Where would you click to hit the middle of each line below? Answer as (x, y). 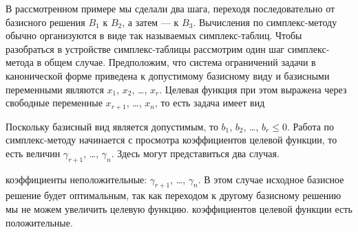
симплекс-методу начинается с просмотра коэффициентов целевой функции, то (171, 140)
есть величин (33, 153)
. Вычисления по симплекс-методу (265, 22)
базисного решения (45, 22)
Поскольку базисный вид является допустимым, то (112, 126)
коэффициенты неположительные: (76, 179)
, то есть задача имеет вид (210, 103)
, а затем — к (150, 22)
